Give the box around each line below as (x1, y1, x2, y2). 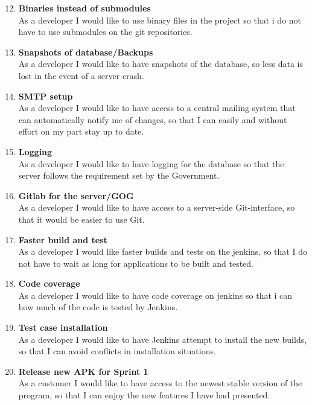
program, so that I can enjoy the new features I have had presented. (18, 389, 270, 401)
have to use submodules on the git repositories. (18, 25, 193, 38)
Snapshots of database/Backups (18, 45, 153, 58)
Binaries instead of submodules (18, 2, 151, 14)
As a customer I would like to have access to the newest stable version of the (18, 377, 302, 389)
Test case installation (18, 321, 108, 334)
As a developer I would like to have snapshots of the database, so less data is (18, 57, 304, 70)
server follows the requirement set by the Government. (18, 169, 220, 182)
